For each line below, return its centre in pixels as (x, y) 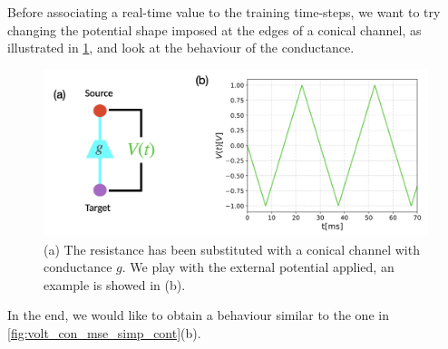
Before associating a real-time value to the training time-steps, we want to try (224, 12)
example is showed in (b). (115, 284)
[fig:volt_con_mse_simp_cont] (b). (104, 333)
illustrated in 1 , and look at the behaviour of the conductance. (181, 48)
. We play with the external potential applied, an (258, 267)
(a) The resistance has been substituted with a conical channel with (232, 249)
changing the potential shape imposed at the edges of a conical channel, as (214, 29)
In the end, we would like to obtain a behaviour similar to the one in (198, 315)
